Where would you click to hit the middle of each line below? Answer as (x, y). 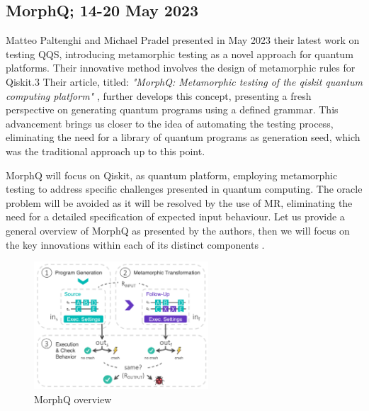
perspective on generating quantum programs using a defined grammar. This (172, 109)
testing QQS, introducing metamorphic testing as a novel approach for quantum (180, 54)
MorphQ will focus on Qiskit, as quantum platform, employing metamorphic (172, 175)
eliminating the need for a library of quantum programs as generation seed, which (183, 137)
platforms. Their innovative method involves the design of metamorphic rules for (181, 68)
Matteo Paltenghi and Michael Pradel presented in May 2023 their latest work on (183, 40)
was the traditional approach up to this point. (106, 151)
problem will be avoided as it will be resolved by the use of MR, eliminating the (179, 202)
